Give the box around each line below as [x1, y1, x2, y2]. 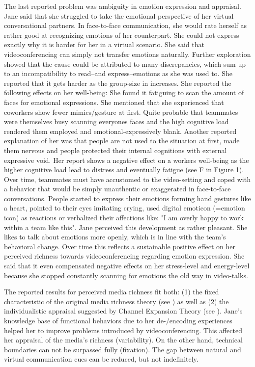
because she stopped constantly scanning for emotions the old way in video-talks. [4, 270, 248, 280]
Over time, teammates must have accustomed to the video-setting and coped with [4, 174, 251, 184]
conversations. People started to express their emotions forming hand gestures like [4, 193, 251, 203]
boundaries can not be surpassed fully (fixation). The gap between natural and [4, 344, 241, 354]
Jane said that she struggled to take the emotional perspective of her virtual [4, 10, 234, 21]
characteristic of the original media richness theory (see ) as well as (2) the [4, 296, 229, 306]
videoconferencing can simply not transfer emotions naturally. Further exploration [4, 49, 251, 59]
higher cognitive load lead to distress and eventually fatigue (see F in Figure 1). [4, 164, 244, 175]
